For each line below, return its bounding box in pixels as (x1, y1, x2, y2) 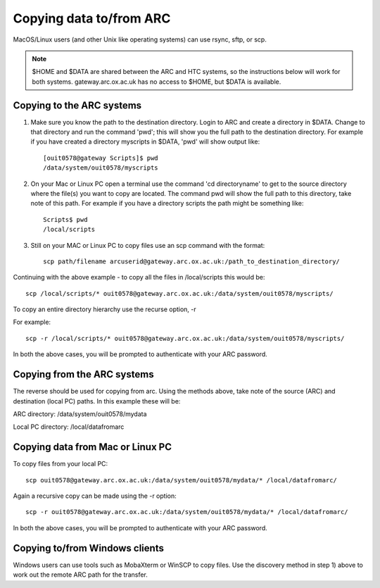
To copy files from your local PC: (13, 460, 108, 468)
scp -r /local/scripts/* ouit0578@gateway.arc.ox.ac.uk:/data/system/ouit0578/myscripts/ (25, 334, 345, 342)
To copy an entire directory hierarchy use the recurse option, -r (13, 305, 196, 313)
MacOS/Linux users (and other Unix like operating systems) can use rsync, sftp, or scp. (13, 35, 267, 44)
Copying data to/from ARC (13, 11, 171, 26)
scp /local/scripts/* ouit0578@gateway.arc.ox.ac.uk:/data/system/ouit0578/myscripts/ (25, 289, 334, 297)
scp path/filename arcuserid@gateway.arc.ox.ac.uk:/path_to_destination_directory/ (43, 257, 341, 265)
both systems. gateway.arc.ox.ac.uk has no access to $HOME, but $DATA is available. (32, 77, 281, 86)
